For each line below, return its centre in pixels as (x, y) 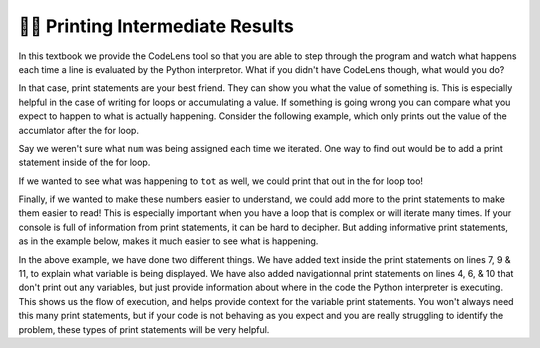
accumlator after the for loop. (79, 130)
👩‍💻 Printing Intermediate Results (156, 26)
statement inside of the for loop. (84, 162)
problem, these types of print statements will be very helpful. (144, 329)
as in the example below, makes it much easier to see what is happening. (168, 241)
